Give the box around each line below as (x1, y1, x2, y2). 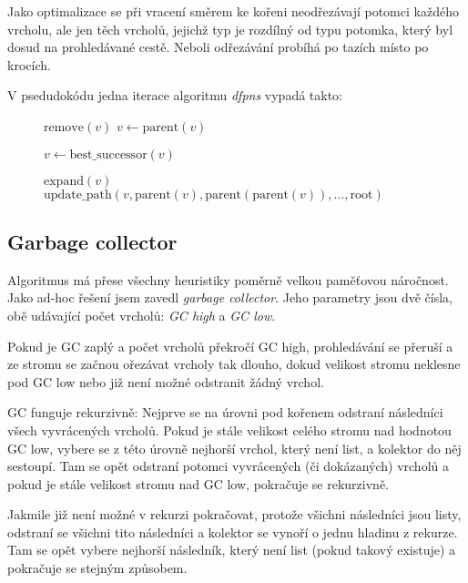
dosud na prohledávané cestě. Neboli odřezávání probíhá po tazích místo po (7, 37, 429, 56)
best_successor (69, 148, 148, 161)
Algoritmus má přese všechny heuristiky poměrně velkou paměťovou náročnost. (7, 270, 449, 289)
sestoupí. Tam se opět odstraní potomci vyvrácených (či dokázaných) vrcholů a (7, 456, 449, 476)
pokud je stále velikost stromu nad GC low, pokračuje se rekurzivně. (7, 474, 390, 493)
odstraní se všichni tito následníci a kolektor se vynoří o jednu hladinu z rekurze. (7, 522, 458, 541)
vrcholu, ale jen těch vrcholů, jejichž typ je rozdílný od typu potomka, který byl (7, 19, 453, 38)
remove (44, 120, 84, 134)
